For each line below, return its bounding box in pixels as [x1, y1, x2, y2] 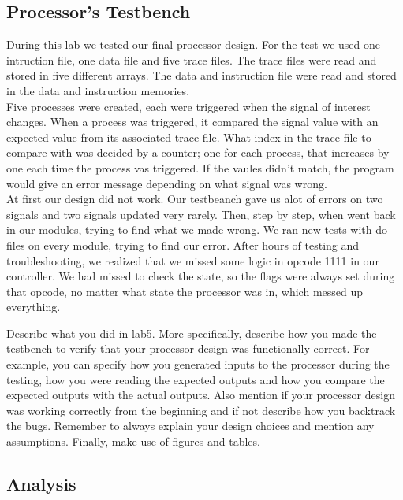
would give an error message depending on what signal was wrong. [6, 175, 327, 191]
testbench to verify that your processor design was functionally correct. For [6, 340, 370, 357]
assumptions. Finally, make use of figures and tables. [6, 433, 260, 450]
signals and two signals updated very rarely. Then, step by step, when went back [6, 206, 396, 222]
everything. [6, 298, 61, 315]
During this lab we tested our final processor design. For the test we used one [6, 36, 380, 53]
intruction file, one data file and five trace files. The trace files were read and [6, 51, 377, 68]
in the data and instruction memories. [6, 82, 190, 98]
